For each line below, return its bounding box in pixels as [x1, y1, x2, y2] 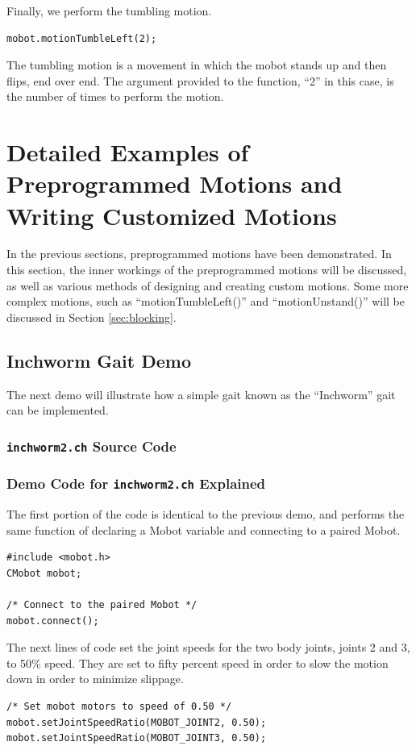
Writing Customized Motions [6, 198, 337, 231]
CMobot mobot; [6, 567, 82, 579]
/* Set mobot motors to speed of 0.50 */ [6, 700, 232, 712]
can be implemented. [6, 402, 109, 419]
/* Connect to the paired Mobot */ [6, 598, 198, 610]
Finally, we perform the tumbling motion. [6, 2, 212, 19]
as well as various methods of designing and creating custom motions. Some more [6, 277, 409, 294]
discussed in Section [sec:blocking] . [6, 308, 177, 325]
